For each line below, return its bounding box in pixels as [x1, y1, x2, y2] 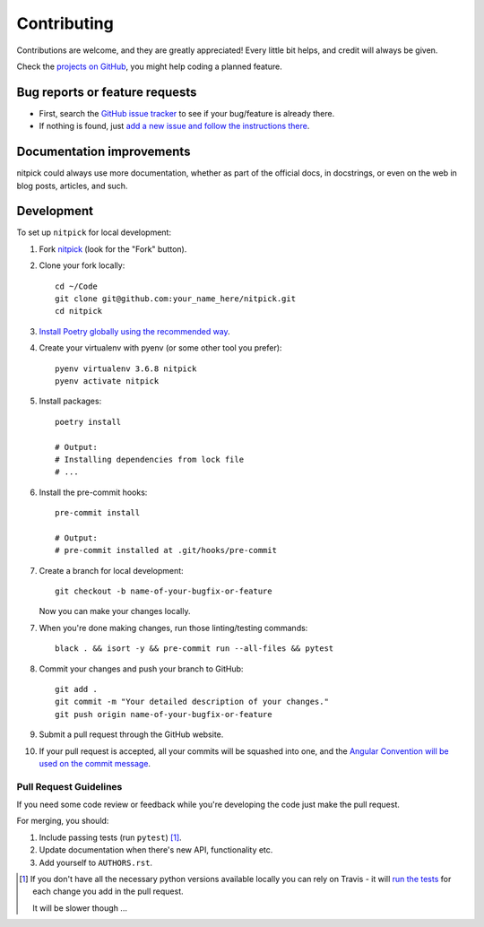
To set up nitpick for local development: [16, 227, 172, 238]
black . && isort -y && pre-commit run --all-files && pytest [55, 644, 334, 654]
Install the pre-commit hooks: [39, 487, 148, 498]
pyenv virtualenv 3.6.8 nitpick [55, 363, 197, 374]
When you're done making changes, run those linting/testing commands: [39, 622, 308, 633]
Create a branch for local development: [39, 565, 184, 576]
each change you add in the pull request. [32, 886, 184, 897]
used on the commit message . [39, 758, 151, 768]
